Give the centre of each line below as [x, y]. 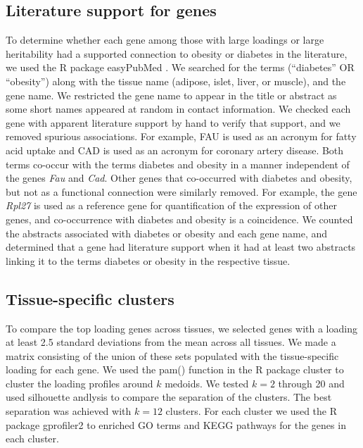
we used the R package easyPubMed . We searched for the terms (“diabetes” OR [180, 67]
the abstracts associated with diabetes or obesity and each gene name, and [167, 233]
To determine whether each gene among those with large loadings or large [165, 40]
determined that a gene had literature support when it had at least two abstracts [181, 247]
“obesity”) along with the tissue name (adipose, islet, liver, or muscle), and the [176, 81]
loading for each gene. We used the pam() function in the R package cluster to [175, 369]
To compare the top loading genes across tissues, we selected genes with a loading [181, 328]
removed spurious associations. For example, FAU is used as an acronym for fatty [181, 136]
